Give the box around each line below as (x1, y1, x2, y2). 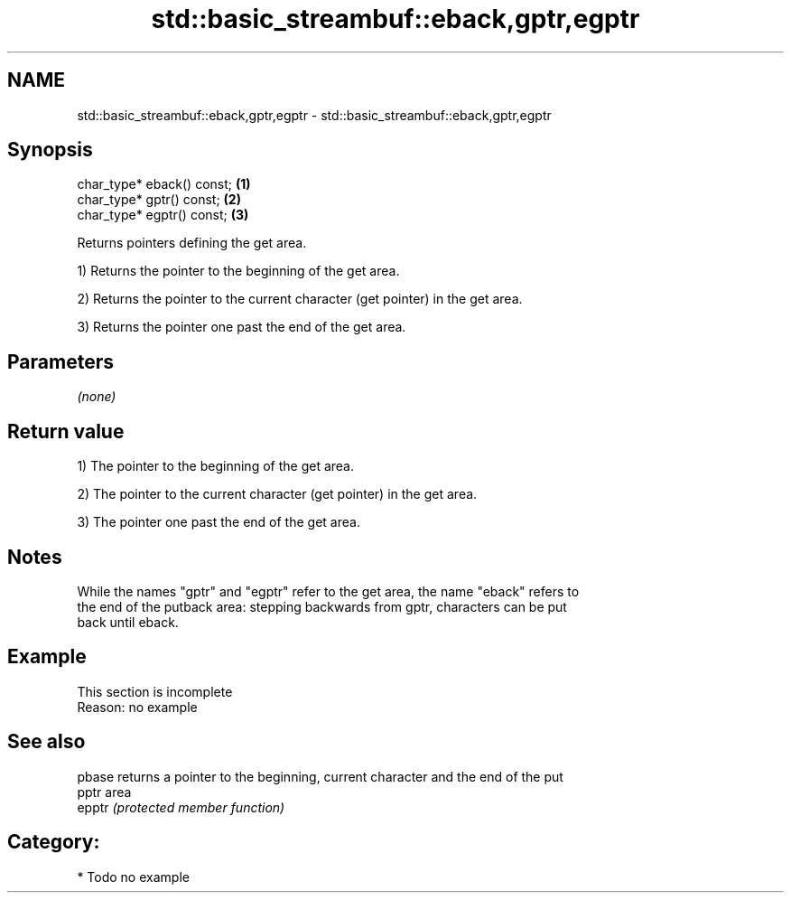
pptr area (77, 783, 132, 800)
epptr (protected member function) (77, 799, 285, 815)
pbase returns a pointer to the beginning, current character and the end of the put (77, 768, 563, 784)
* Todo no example (77, 868, 190, 885)
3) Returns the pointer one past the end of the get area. (77, 319, 406, 335)
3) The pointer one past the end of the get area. (77, 514, 360, 530)
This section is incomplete (77, 683, 233, 699)
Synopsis (7, 138, 93, 162)
